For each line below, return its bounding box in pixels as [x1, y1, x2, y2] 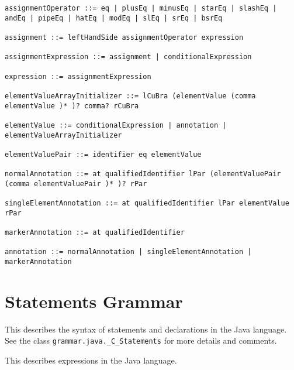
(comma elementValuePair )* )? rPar [5, 179, 147, 188]
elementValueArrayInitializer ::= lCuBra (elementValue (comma [5, 91, 256, 100]
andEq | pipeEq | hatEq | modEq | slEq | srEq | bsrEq [5, 13, 223, 22]
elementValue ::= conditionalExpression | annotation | [5, 121, 227, 129]
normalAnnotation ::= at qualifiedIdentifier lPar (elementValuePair [5, 170, 281, 179]
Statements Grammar [5, 289, 183, 313]
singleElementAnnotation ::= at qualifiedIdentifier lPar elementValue [5, 199, 289, 208]
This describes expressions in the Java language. [5, 354, 177, 366]
